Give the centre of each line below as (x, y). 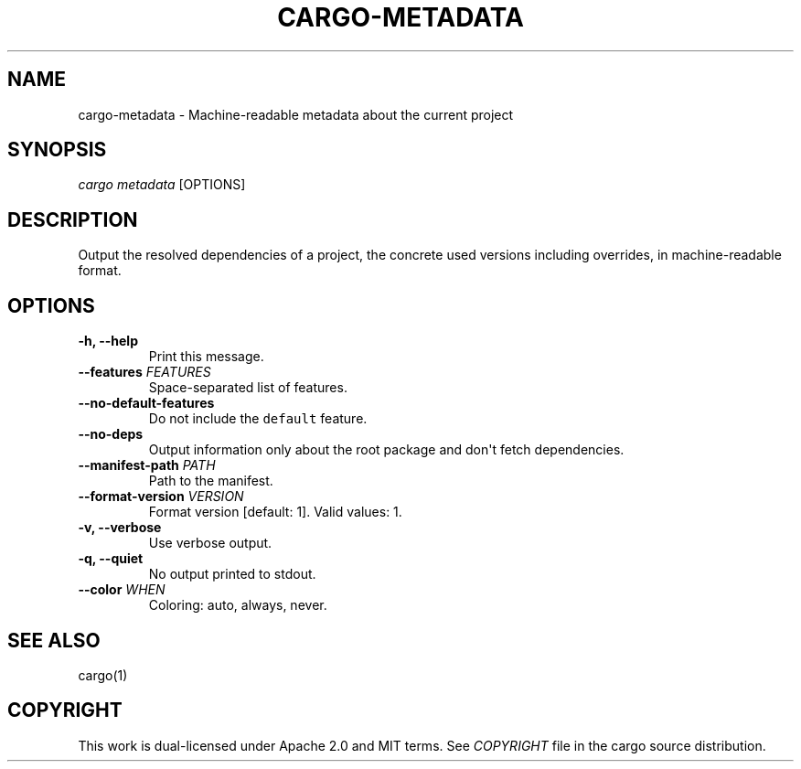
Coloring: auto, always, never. (238, 605)
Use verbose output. (210, 543)
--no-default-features (146, 403)
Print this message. (206, 357)
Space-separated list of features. (248, 388)
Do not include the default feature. (258, 419)
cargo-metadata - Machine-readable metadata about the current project (296, 114)
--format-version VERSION (161, 497)
